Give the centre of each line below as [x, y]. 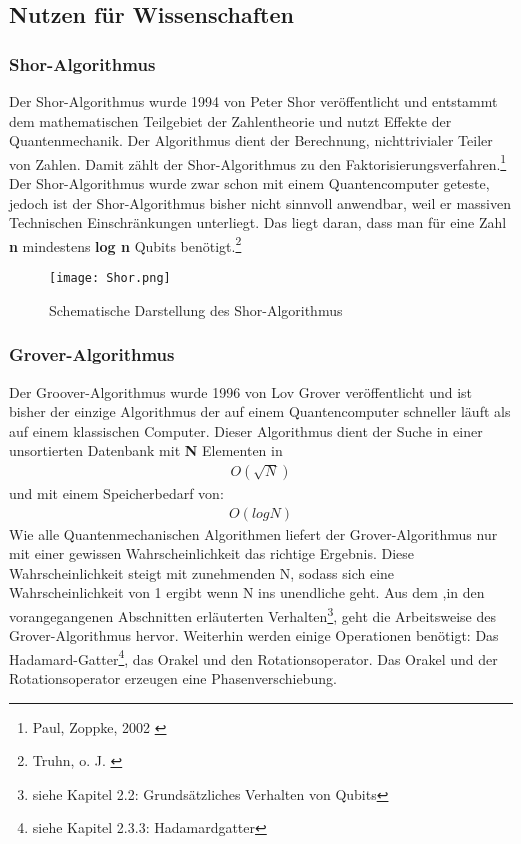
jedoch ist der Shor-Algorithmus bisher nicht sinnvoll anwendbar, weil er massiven [260, 202]
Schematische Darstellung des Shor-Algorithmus [196, 309]
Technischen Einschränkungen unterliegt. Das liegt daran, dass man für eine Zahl [258, 222]
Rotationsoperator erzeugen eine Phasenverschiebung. [173, 678]
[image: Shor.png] [110, 278]
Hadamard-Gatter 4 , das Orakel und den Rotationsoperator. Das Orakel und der [253, 657]
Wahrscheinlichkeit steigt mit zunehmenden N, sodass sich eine [202, 572]
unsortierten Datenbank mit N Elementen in [146, 450]
